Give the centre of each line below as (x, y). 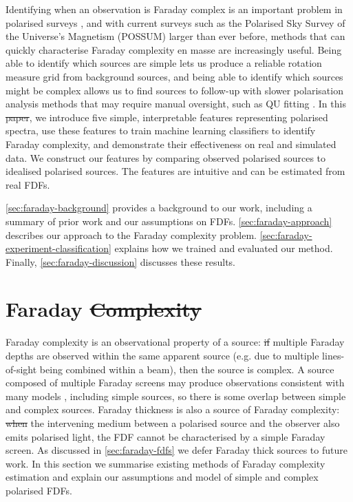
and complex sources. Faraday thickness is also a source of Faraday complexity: (173, 409)
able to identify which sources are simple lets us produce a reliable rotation (164, 63)
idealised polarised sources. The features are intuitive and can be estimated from (175, 171)
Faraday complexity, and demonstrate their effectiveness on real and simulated (171, 144)
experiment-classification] (58, 248)
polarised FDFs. (39, 490)
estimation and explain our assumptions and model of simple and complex (162, 477)
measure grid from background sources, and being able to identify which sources (174, 76)
